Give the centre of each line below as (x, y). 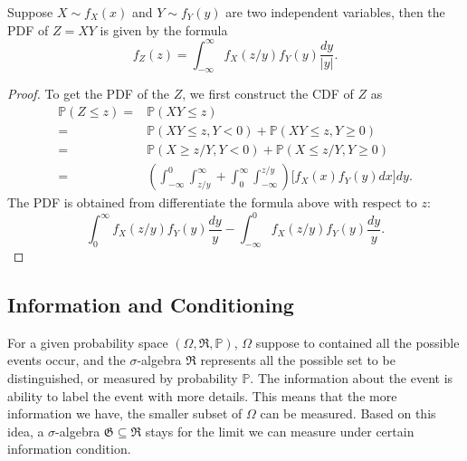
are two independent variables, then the (335, 12)
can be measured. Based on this (348, 413)
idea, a (26, 431)
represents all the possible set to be (298, 360)
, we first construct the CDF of (268, 94)
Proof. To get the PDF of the (89, 94)
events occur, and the (67, 360)
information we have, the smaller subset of (125, 413)
